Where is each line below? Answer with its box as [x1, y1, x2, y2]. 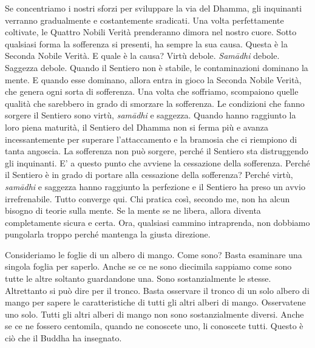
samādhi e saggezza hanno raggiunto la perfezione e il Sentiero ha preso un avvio [5, 180, 305, 193]
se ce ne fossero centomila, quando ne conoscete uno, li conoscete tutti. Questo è [5, 319, 303, 332]
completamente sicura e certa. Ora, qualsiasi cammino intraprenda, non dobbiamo [5, 216, 310, 228]
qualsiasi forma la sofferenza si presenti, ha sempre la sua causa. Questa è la [5, 37, 288, 50]
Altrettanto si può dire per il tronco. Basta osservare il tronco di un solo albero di [5, 284, 310, 296]
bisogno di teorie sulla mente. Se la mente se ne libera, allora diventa [5, 204, 261, 217]
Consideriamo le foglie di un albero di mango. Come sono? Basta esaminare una [5, 248, 302, 261]
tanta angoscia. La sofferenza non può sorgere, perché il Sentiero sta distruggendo [5, 145, 308, 157]
